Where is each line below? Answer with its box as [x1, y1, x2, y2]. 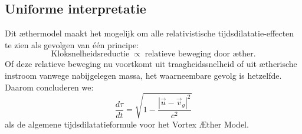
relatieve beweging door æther [145, 50, 254, 59]
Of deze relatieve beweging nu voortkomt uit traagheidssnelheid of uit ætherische [5, 58, 297, 70]
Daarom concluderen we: [5, 81, 94, 93]
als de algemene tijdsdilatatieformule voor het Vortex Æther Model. [5, 118, 249, 130]
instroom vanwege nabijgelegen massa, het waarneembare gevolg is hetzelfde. [5, 69, 282, 81]
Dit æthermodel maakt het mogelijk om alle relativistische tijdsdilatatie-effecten [5, 27, 294, 39]
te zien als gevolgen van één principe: [5, 38, 139, 51]
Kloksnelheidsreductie [51, 50, 130, 59]
